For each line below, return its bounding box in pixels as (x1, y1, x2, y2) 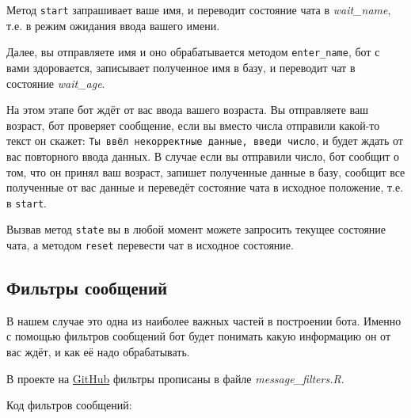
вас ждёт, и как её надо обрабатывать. (6, 344, 190, 360)
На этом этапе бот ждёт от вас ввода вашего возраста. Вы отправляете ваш (6, 101, 368, 118)
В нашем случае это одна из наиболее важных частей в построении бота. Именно (6, 312, 401, 329)
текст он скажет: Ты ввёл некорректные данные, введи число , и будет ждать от (6, 132, 403, 149)
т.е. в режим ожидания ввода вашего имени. (6, 17, 220, 33)
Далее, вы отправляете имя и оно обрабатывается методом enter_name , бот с (6, 44, 380, 60)
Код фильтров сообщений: (6, 397, 132, 413)
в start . (6, 194, 47, 211)
